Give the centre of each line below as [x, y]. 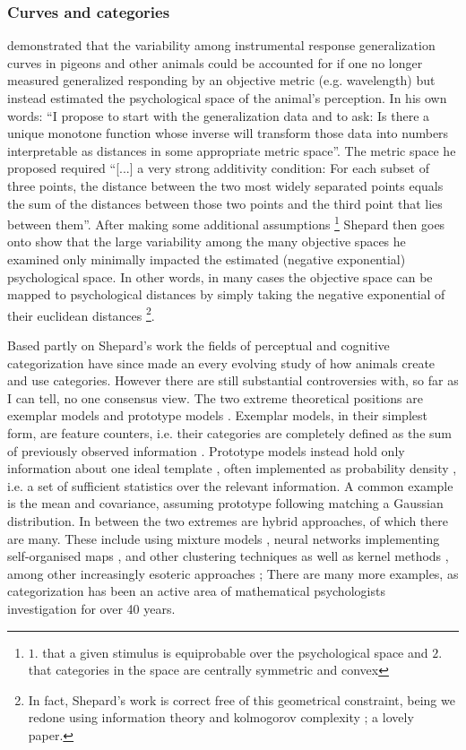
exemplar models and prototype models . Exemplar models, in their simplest [217, 415]
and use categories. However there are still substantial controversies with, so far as [233, 380]
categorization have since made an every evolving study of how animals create [221, 362]
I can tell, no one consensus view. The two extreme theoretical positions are [215, 397]
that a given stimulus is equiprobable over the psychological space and [235, 652]
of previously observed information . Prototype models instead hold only [206, 450]
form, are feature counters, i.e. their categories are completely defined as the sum [229, 433]
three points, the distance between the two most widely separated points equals [225, 185]
